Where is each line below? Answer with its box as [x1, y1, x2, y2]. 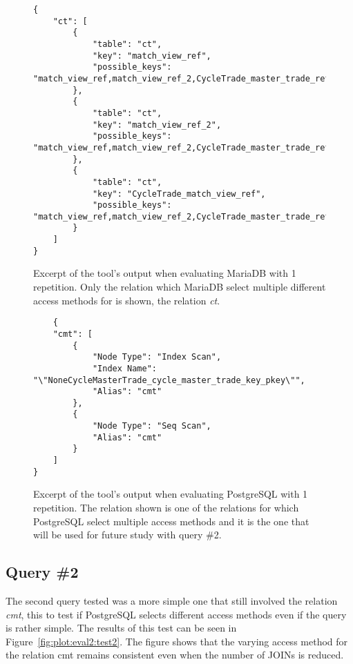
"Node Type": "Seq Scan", [92, 421, 211, 431]
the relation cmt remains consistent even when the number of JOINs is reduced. [6, 647, 344, 662]
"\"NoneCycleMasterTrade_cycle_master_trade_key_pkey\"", [33, 375, 305, 385]
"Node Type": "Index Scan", [92, 352, 222, 362]
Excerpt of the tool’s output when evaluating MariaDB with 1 [33, 266, 296, 280]
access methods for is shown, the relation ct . [33, 293, 220, 307]
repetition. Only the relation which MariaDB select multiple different [33, 280, 326, 294]
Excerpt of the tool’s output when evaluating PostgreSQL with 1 [33, 487, 308, 501]
